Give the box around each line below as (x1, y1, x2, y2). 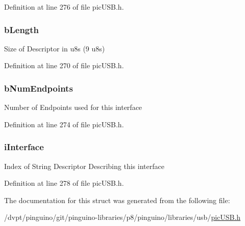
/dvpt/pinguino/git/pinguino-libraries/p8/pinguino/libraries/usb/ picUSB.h (4, 212, 241, 222)
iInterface (4, 140, 44, 153)
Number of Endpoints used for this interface (4, 102, 142, 112)
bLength (4, 23, 39, 36)
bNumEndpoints (4, 81, 73, 94)
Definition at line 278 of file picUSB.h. (4, 178, 124, 188)
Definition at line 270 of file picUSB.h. (4, 60, 124, 71)
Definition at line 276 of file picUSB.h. (4, 2, 124, 12)
